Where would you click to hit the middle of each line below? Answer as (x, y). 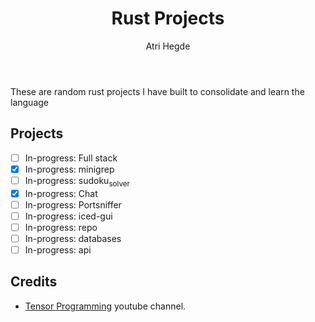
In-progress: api (58, 249)
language (29, 102)
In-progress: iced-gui (68, 216)
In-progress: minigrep (69, 169)
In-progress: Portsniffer (73, 204)
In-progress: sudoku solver (77, 181)
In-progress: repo (61, 227)
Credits (34, 282)
